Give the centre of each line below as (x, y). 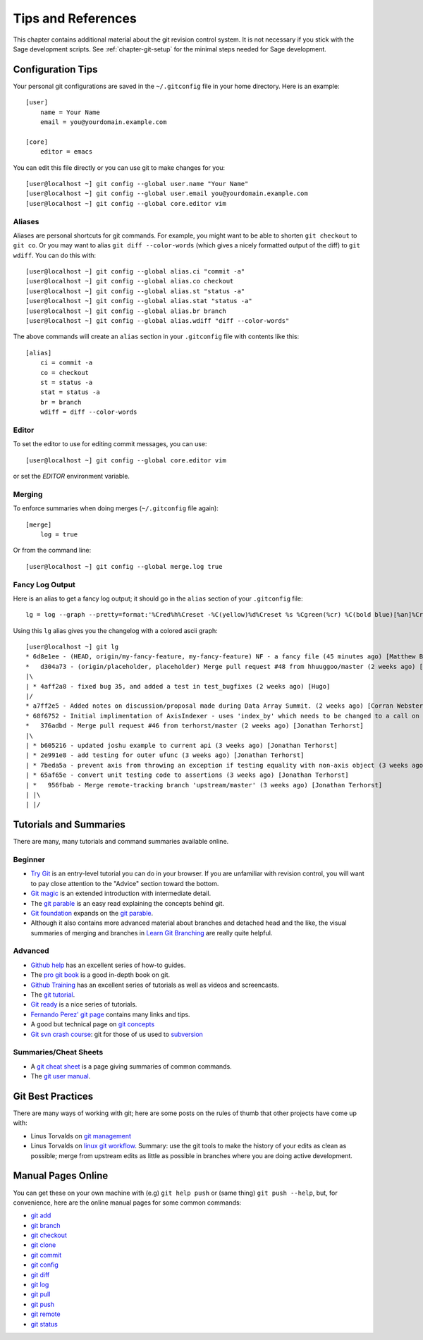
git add (41, 1215)
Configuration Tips (55, 69)
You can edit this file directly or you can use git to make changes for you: (119, 167)
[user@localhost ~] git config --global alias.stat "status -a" (139, 301)
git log (40, 1285)
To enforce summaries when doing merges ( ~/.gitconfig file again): (116, 508)
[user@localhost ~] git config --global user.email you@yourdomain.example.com (167, 193)
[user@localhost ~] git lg (72, 647)
